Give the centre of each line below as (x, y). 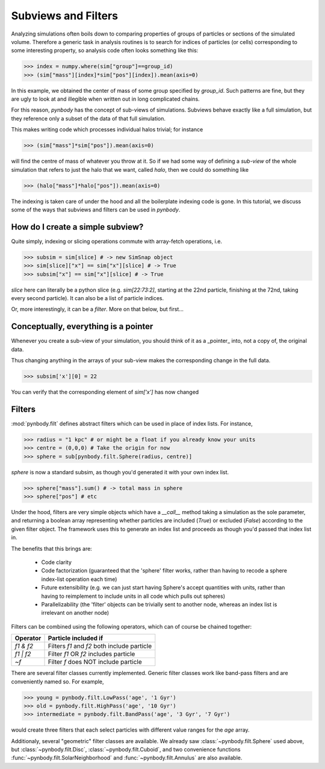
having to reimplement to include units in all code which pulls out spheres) (133, 596)
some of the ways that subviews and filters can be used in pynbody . (96, 209)
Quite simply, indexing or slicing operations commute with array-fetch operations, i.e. (117, 241)
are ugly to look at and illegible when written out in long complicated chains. (105, 99)
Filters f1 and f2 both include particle (100, 646)
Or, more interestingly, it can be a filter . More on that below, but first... (97, 309)
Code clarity (57, 562)
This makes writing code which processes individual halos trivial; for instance (107, 130)
